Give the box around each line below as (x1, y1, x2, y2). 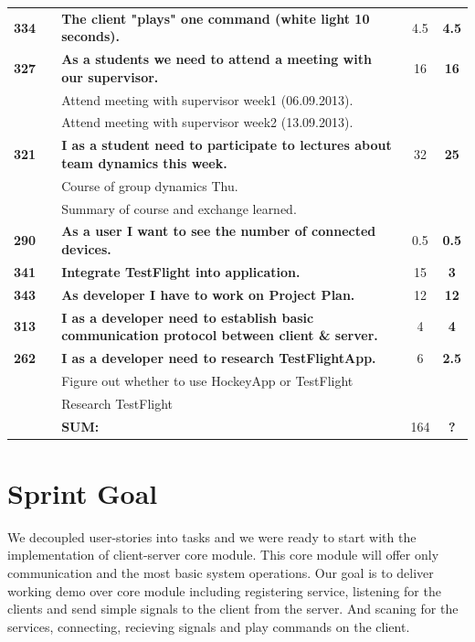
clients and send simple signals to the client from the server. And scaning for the (7, 599, 459, 618)
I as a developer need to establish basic (61, 307, 314, 326)
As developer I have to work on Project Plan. (61, 284, 355, 304)
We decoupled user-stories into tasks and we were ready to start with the (7, 527, 417, 546)
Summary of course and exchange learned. (61, 198, 297, 218)
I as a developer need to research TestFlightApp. (61, 348, 376, 367)
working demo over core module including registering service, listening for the (7, 581, 441, 600)
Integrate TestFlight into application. (61, 262, 301, 281)
